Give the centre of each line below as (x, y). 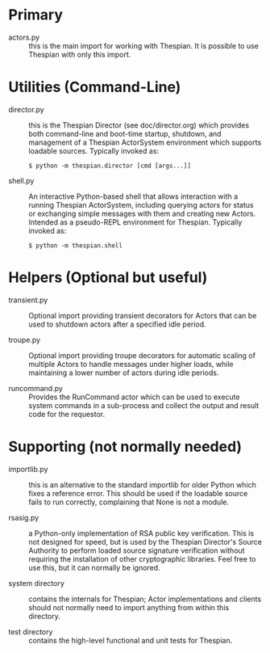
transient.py (28, 300)
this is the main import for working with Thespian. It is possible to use (144, 45)
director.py (26, 109)
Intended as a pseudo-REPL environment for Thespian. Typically (135, 222)
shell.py (21, 180)
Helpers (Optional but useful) (108, 278)
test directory (31, 631)
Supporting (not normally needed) (125, 447)
